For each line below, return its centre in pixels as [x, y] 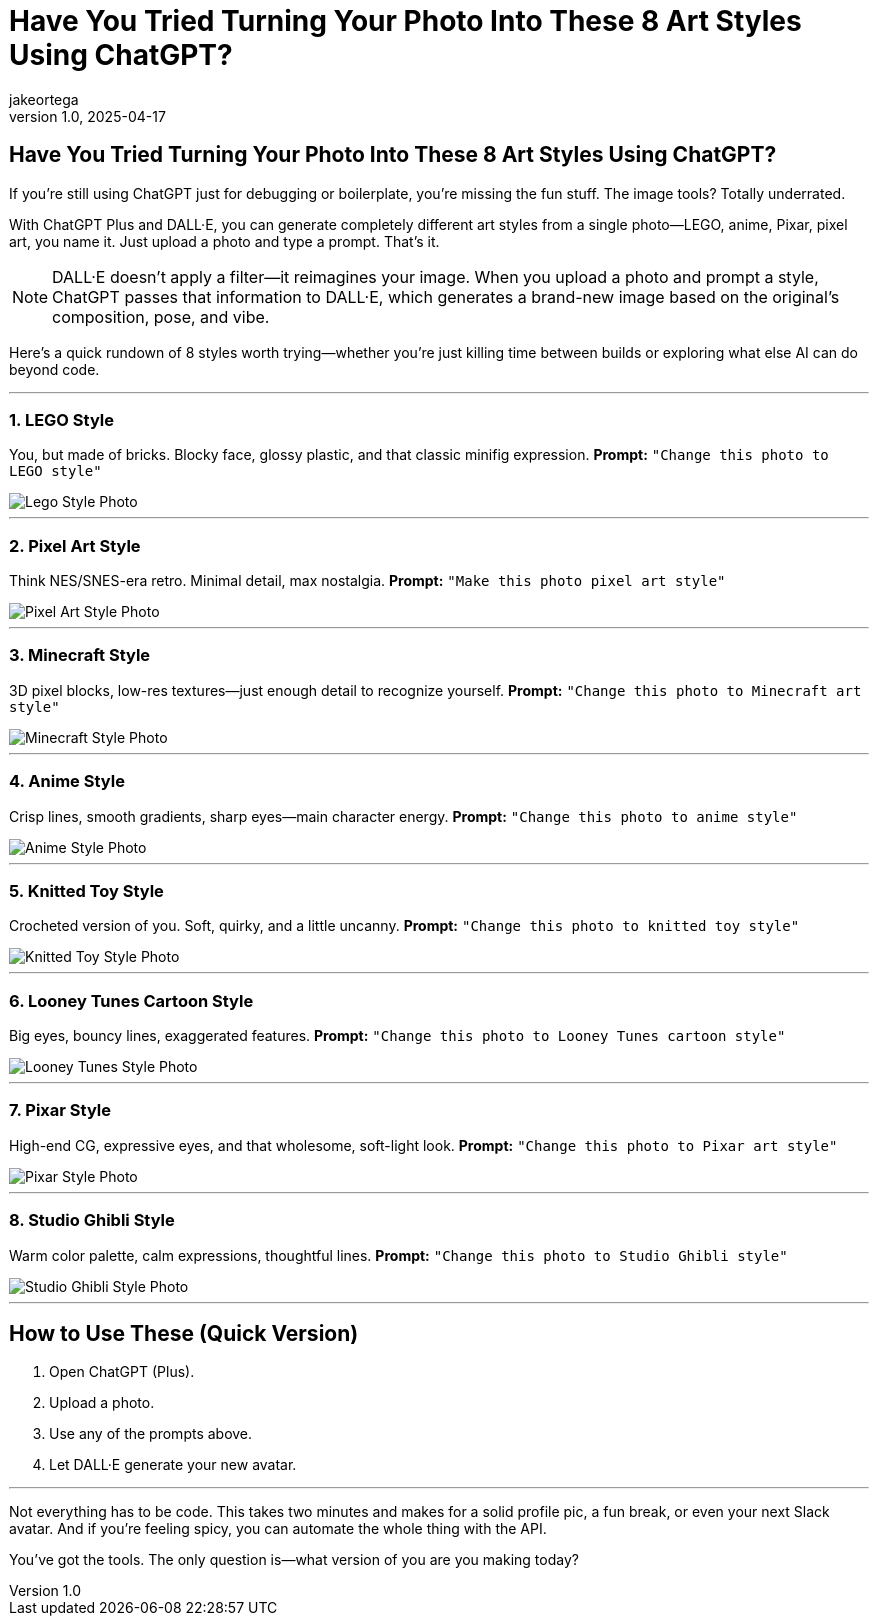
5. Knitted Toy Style [86, 890]
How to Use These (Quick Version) [184, 1334]
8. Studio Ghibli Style [92, 1220]
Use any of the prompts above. [151, 1434]
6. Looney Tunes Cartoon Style [131, 1000]
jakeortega [44, 99]
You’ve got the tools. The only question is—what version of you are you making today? [294, 1560]
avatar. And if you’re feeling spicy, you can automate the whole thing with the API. [278, 1529]
